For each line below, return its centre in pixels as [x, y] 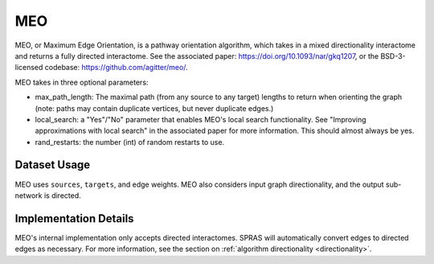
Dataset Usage [53, 165]
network [29, 195]
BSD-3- [393, 56]
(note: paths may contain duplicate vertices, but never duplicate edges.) [154, 108]
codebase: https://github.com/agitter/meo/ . [116, 68]
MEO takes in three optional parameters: [82, 82]
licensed [29, 68]
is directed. [63, 195]
